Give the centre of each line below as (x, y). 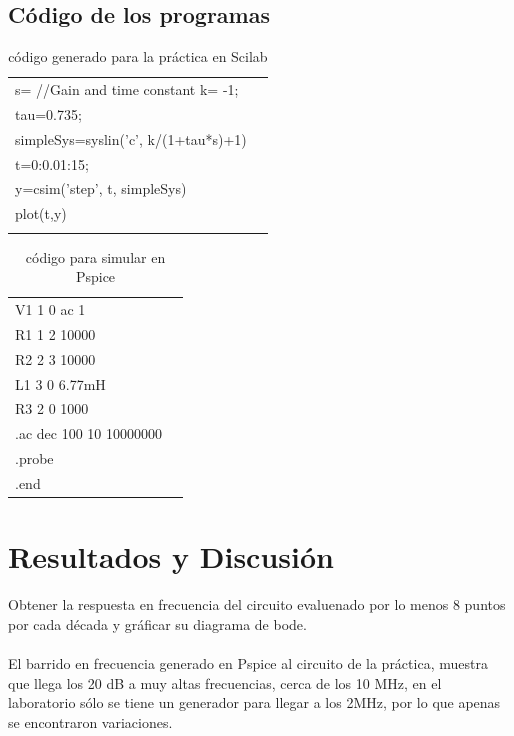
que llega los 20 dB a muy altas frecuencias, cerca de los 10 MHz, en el (225, 682)
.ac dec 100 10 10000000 (88, 433)
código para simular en (95, 256)
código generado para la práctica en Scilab (138, 56)
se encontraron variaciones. (90, 721)
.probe (34, 458)
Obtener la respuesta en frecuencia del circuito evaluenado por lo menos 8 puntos (257, 604)
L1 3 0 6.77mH (60, 383)
